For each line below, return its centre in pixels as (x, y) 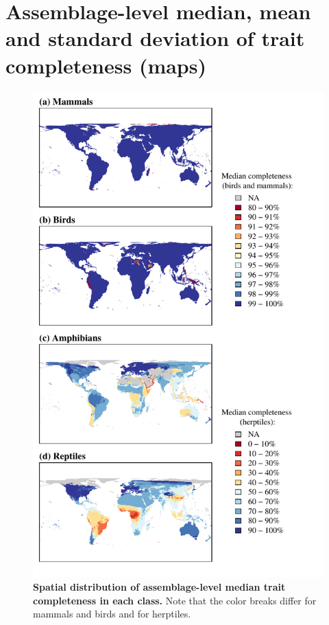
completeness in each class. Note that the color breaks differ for (175, 600)
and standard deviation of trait (155, 38)
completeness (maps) (106, 65)
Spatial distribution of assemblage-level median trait (159, 587)
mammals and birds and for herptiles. (112, 614)
